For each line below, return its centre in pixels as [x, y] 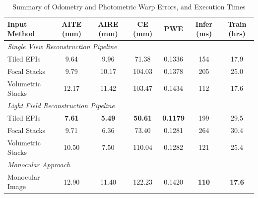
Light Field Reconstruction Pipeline [61, 105]
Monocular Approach [39, 164]
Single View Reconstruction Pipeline [62, 46]
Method [21, 33]
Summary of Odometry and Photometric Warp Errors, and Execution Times [129, 6]
